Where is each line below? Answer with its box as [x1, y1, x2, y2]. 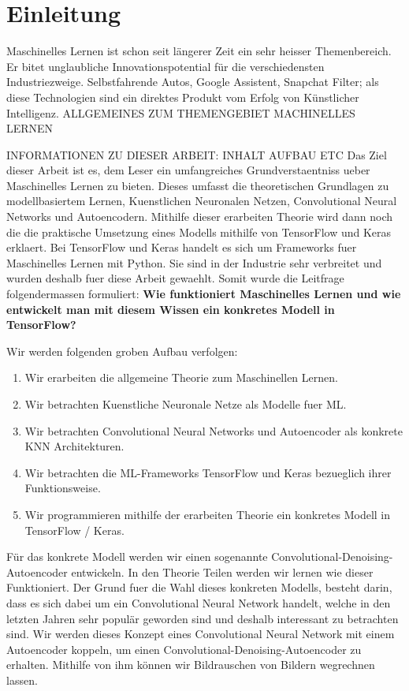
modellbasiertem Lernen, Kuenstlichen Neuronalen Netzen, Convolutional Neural [6, 192, 397, 209]
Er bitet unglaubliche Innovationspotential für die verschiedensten [6, 58, 325, 74]
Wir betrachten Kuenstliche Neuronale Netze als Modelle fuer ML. [24, 396, 347, 412]
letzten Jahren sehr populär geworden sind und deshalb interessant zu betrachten [6, 610, 399, 626]
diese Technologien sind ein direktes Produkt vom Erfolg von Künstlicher [6, 88, 359, 105]
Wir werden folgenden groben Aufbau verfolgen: [6, 342, 238, 359]
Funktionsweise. [24, 480, 101, 496]
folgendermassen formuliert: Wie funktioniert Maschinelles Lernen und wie [6, 286, 401, 302]
